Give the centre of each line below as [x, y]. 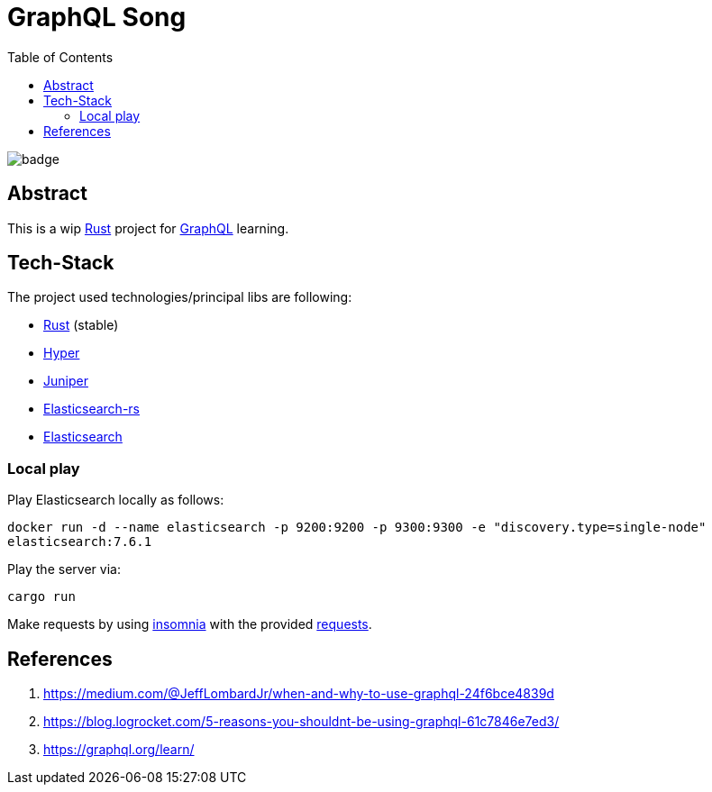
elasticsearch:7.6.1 [80, 542]
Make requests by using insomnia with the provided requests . [190, 624]
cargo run [41, 597]
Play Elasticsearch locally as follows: [116, 500]
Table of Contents [60, 57]
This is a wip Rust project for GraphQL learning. [148, 228]
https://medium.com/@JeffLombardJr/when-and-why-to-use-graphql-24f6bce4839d [299, 694]
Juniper [66, 381]
